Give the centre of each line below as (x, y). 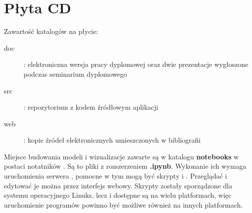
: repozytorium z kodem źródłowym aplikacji (91, 107)
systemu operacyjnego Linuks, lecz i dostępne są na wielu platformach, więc (118, 195)
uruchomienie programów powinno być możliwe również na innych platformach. (123, 204)
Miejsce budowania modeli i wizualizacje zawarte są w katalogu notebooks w (121, 156)
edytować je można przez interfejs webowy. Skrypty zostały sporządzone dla (118, 185)
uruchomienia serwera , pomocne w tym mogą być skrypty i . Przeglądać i (115, 176)
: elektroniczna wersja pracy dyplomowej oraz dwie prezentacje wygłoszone (136, 64)
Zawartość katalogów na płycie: (51, 31)
